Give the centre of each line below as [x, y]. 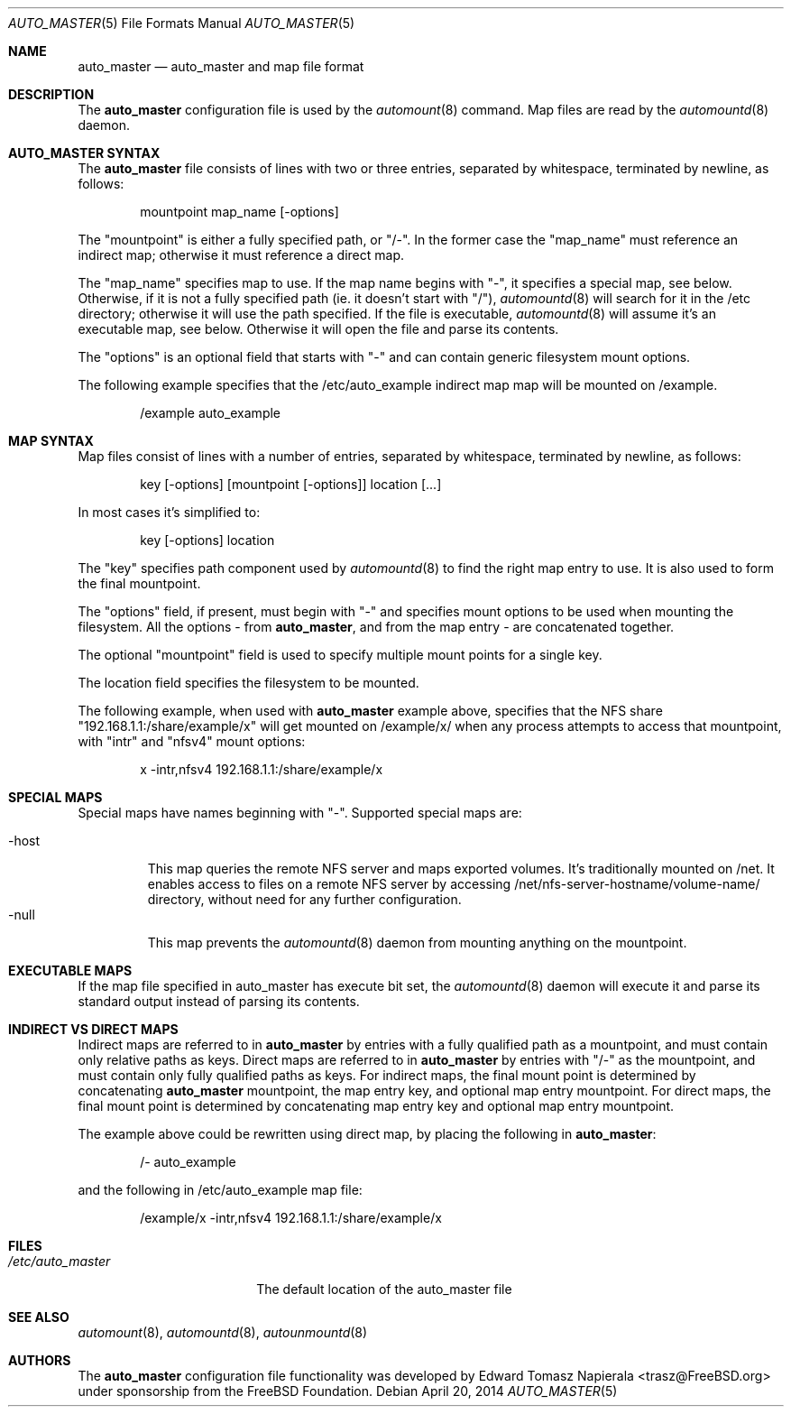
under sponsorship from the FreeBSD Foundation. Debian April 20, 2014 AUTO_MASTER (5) [348, 1391]
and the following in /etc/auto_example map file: [220, 1190]
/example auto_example [211, 413]
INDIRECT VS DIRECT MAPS [93, 1029]
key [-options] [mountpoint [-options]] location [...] [291, 484]
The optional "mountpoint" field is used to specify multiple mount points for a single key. [340, 655]
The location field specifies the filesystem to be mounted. [248, 683]
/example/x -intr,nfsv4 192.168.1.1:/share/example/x [291, 1218]
